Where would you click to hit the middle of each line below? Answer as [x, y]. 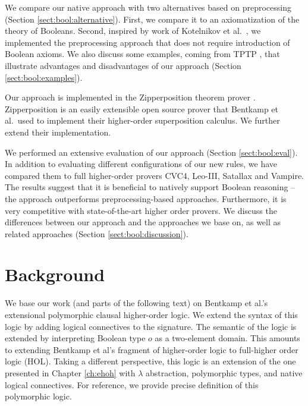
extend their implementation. [58, 132]
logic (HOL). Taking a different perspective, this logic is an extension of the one [150, 361]
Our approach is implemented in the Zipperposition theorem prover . [130, 97]
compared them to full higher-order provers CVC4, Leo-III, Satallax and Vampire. [155, 175]
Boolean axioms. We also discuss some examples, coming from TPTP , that [142, 54]
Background [55, 274]
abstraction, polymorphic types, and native [224, 372]
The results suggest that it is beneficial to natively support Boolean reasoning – [150, 187]
